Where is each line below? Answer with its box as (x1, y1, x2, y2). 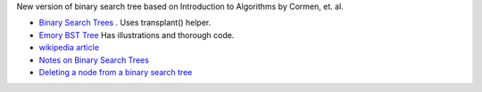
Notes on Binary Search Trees (38, 54, 149, 65)
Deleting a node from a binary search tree (38, 66, 193, 77)
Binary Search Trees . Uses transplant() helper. (38, 18, 212, 28)
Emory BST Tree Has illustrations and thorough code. (38, 29, 235, 40)
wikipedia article (38, 42, 100, 53)
